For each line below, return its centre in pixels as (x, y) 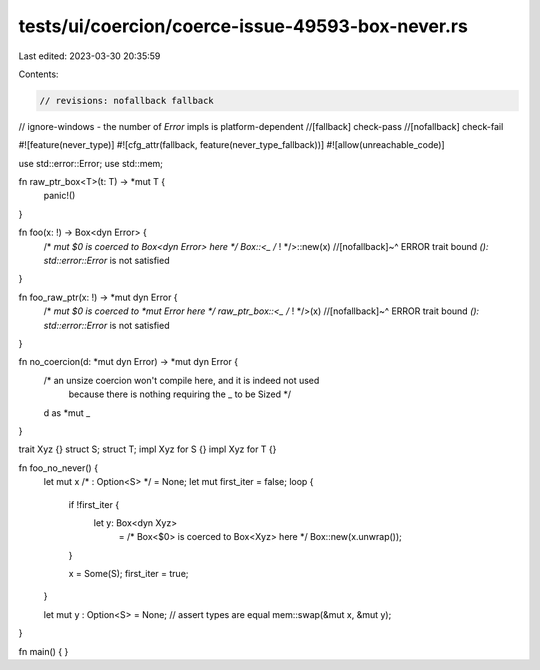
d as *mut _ (67, 412)
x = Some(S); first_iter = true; (128, 574)
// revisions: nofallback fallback (126, 100)
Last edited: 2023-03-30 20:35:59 (89, 56)
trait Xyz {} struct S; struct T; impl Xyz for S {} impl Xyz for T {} (147, 449)
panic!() (59, 196)
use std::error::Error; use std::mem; (91, 163)
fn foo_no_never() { (58, 467)
